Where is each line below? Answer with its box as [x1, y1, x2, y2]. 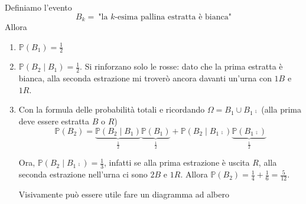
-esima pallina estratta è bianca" [115, 12, 232, 21]
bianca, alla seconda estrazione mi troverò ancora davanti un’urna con [18, 72, 272, 84]
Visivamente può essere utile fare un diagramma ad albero [18, 188, 229, 200]
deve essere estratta [18, 115, 90, 127]
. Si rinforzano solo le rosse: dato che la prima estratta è [80, 60, 283, 73]
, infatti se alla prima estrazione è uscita [104, 156, 250, 169]
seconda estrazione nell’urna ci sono [18, 168, 148, 180]
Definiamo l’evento [5, 1, 72, 13]
